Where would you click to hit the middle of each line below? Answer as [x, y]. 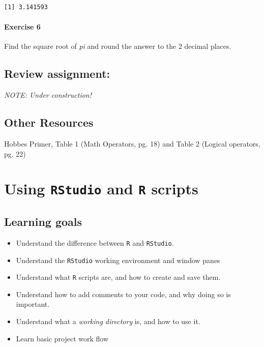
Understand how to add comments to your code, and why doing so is [123, 294]
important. [33, 304]
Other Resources [49, 122]
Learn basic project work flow [62, 338]
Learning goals [43, 222]
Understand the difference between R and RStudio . [95, 242]
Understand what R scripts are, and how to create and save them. [118, 277]
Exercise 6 [22, 27]
